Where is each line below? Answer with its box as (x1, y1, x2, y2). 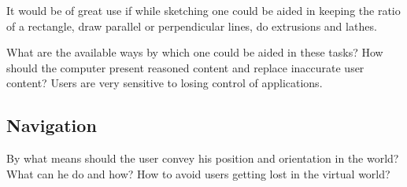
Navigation (6, 113, 97, 137)
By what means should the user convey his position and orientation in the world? (6, 150, 399, 167)
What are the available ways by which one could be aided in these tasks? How (6, 44, 383, 60)
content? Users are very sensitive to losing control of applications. (6, 75, 323, 91)
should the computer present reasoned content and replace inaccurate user (6, 59, 364, 75)
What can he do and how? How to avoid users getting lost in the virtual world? (6, 165, 390, 181)
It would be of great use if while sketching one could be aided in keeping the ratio (6, 2, 401, 18)
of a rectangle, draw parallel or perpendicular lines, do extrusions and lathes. (6, 17, 377, 34)
